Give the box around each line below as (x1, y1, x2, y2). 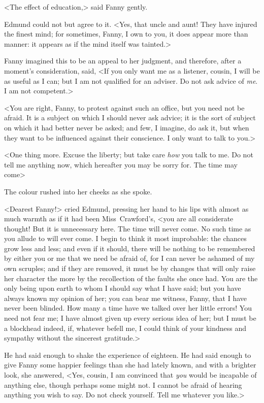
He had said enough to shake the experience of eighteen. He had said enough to (4, 349, 251, 360)
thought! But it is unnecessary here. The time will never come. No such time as (4, 223, 251, 233)
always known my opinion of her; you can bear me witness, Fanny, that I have (4, 292, 247, 303)
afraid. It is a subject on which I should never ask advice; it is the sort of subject (4, 112, 256, 123)
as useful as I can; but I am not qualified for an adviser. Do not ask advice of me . (4, 75, 258, 86)
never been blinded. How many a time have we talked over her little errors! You (4, 303, 252, 313)
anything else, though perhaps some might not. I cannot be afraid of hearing (4, 379, 242, 390)
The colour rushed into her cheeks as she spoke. (4, 186, 152, 196)
